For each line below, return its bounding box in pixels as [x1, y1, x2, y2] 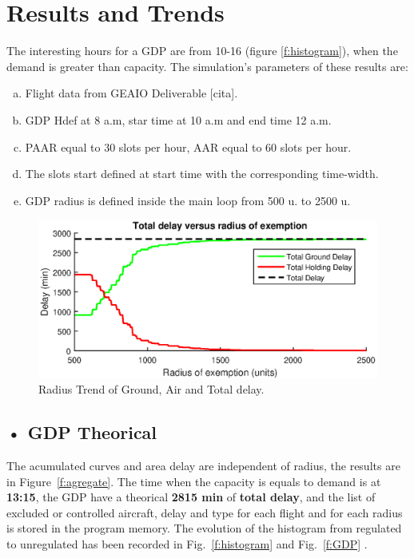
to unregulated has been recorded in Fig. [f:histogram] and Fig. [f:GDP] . [6, 535, 368, 552]
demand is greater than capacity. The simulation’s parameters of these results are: [6, 57, 408, 74]
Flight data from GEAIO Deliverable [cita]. [25, 85, 238, 101]
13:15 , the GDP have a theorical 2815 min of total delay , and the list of [6, 489, 376, 505]
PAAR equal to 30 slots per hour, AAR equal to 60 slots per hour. [25, 138, 352, 155]
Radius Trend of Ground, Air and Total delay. [38, 381, 265, 398]
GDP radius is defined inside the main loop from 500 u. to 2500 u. [25, 192, 351, 208]
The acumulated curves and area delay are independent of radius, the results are [6, 457, 400, 473]
